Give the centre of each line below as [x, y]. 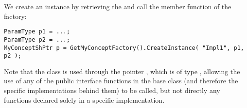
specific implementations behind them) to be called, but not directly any [112, 90]
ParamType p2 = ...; [37, 39]
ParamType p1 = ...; [37, 32]
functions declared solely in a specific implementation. [84, 100]
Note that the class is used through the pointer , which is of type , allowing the [122, 71]
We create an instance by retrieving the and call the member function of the [118, 6]
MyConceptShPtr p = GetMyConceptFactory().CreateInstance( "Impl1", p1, [124, 48]
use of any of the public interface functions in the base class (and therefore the [121, 81]
